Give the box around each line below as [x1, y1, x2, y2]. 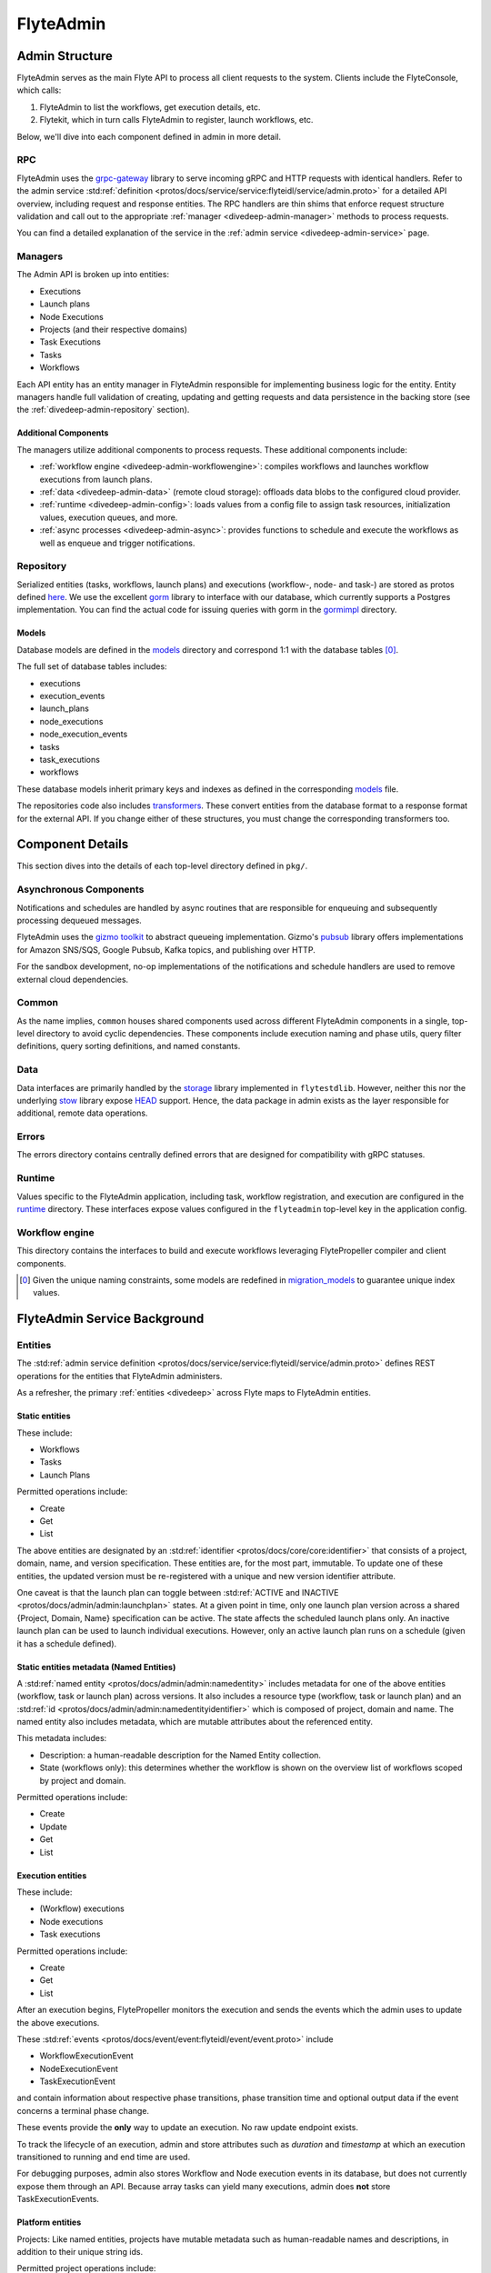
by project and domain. [39, 1775, 126, 1786]
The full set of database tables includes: [16, 661, 167, 672]
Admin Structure [16, 48, 114, 64]
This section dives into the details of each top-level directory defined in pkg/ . [16, 860, 308, 872]
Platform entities [16, 2217, 82, 2228]
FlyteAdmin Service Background [16, 1311, 205, 1327]
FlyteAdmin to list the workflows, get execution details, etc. [39, 101, 261, 113]
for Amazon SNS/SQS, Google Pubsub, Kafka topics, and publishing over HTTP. [16, 944, 316, 955]
